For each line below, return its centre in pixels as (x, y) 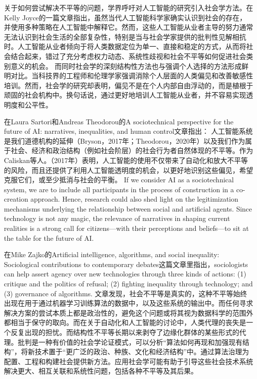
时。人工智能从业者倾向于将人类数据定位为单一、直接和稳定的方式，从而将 (125, 46)
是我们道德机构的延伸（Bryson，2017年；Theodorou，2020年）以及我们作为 (125, 140)
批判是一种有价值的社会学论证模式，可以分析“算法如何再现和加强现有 (130, 342)
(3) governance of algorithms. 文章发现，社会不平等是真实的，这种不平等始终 (126, 293)
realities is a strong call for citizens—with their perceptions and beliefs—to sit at (127, 228)
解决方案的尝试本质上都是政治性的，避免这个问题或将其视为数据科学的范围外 (128, 312)
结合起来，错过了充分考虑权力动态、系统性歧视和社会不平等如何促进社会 (128, 56)
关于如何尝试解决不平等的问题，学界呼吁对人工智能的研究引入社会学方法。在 (128, 7)
